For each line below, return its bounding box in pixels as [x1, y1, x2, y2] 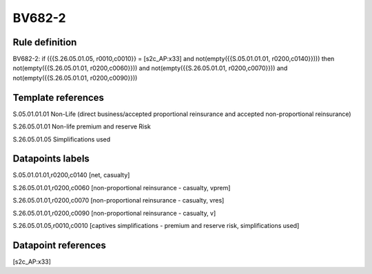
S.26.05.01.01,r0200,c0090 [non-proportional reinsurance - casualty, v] [12, 209, 216, 217]
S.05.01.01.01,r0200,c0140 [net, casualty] [12, 171, 130, 179]
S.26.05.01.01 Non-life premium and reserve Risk [12, 122, 151, 130]
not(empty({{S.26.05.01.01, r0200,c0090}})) [12, 73, 138, 82]
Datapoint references [12, 239, 107, 251]
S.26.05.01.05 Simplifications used [12, 135, 111, 144]
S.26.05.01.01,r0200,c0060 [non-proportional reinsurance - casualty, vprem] [12, 183, 231, 192]
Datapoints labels [12, 153, 90, 165]
